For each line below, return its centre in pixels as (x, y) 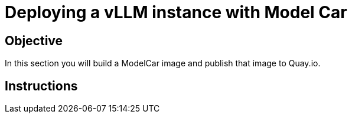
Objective (34, 41)
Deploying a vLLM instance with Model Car (176, 12)
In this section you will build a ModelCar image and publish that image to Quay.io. (163, 63)
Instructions (41, 86)
